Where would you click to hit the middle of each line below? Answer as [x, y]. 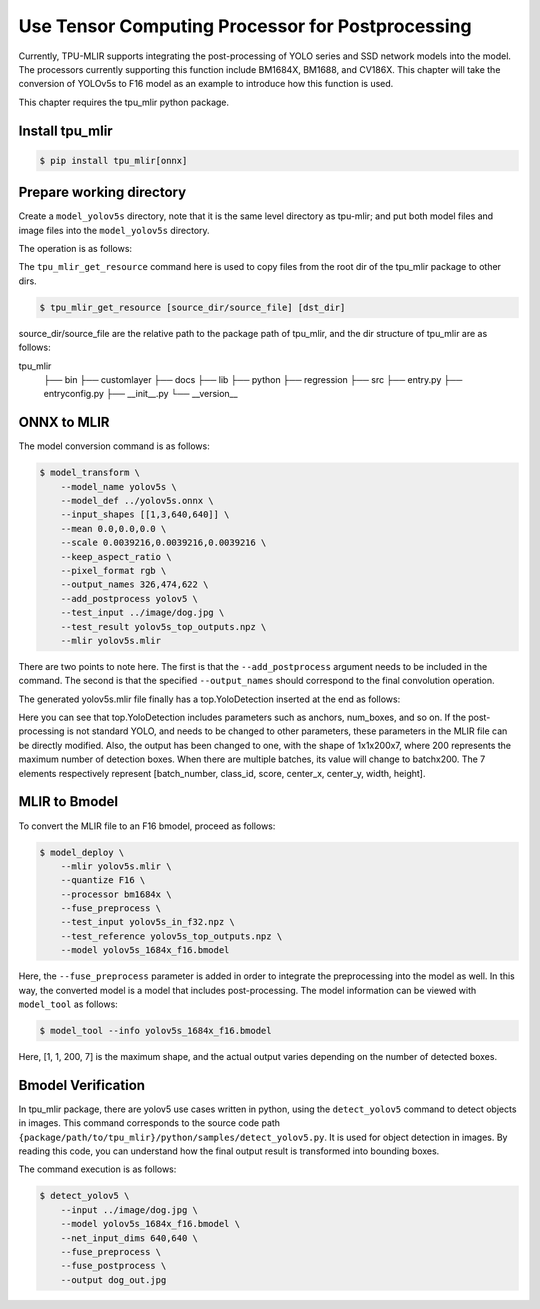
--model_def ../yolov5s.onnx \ [137, 500]
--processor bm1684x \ [116, 894]
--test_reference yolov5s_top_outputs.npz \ [171, 936]
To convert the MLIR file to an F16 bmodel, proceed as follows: [147, 826]
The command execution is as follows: [97, 1169]
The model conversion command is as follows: [114, 446]
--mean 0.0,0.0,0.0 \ [113, 528]
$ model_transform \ [89, 473]
